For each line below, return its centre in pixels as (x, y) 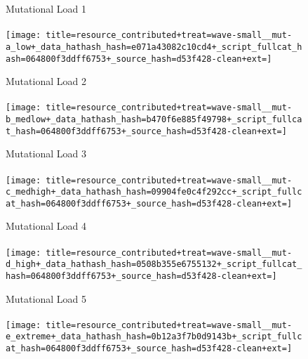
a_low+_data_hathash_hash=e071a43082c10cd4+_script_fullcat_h (154, 47)
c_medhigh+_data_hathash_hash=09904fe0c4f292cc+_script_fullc (154, 192)
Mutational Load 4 (46, 226)
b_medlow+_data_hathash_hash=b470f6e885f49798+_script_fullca (154, 119)
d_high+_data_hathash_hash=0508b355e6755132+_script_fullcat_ (154, 265)
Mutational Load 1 (46, 8)
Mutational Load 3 (46, 154)
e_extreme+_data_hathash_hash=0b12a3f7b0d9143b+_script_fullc (154, 337)
